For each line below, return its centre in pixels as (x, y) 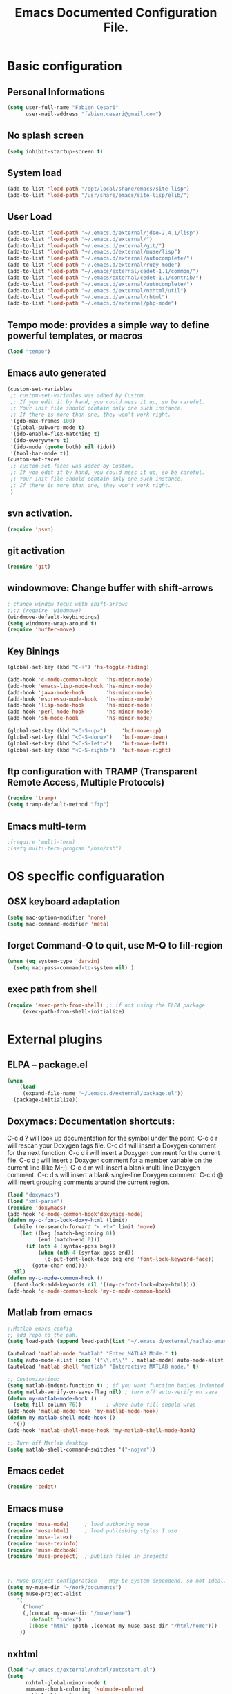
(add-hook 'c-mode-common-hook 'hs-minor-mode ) (80, 679)
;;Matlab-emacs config (40, 1329)
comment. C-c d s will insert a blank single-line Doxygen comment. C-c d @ (115, 1174)
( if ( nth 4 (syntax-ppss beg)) (70, 1246)
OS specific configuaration (86, 876)
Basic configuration (65, 66)
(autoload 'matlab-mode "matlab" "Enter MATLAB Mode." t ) (92, 1354)
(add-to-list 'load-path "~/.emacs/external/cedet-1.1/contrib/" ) (105, 278)
